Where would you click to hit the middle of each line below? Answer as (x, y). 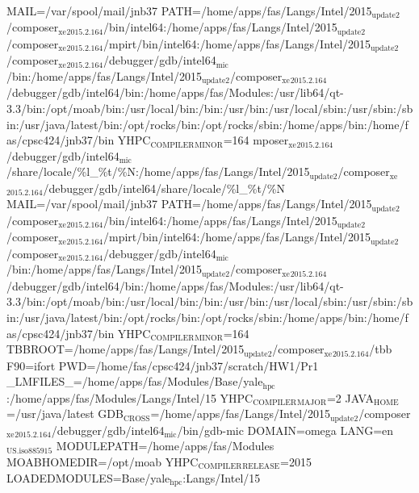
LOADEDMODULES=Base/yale (88, 477)
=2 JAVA (350, 397)
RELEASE (261, 467)
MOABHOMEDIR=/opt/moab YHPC (103, 461)
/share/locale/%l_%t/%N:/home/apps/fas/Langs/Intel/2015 (158, 171)
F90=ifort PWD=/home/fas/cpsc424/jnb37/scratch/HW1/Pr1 (163, 365)
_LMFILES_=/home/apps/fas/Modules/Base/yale (135, 381)
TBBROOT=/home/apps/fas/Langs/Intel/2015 (126, 349)
